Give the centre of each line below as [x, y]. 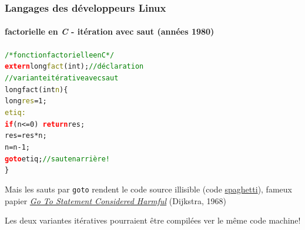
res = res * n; [26, 136]
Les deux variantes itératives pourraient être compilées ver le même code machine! [153, 220]
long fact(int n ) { [36, 89]
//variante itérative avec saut [62, 78]
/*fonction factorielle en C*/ [60, 55]
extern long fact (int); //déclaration [74, 67]
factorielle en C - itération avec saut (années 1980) [110, 31]
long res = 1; [26, 101]
